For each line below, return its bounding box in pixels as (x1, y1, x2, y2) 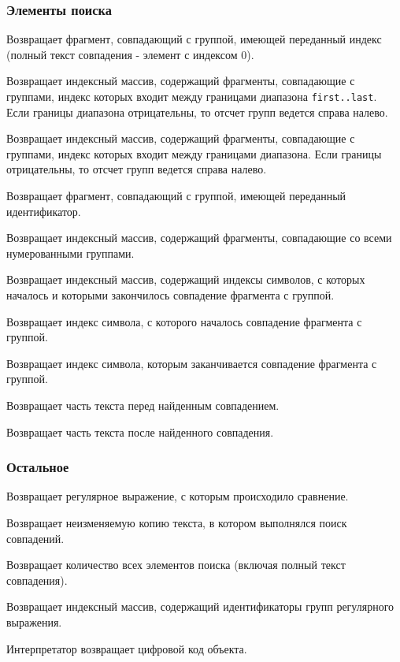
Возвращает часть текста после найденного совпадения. (6, 423, 274, 440)
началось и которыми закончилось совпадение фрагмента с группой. (6, 287, 335, 303)
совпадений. (6, 530, 65, 546)
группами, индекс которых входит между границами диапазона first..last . (6, 88, 377, 104)
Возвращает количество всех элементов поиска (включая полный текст (6, 556, 346, 573)
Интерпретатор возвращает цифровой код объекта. (6, 640, 247, 656)
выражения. (6, 613, 62, 630)
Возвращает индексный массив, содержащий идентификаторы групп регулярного (6, 598, 394, 615)
